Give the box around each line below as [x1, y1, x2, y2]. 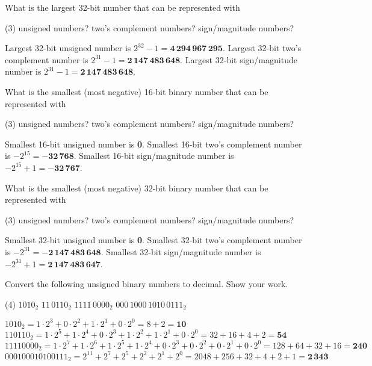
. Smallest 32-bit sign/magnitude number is [101, 245, 261, 258]
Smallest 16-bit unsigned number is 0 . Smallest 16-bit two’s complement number [5, 137, 302, 150]
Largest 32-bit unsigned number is [5, 42, 131, 54]
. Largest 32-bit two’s [222, 42, 302, 54]
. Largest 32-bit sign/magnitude [180, 53, 297, 66]
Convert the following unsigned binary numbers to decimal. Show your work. [5, 278, 288, 290]
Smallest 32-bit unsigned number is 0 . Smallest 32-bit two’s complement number [5, 234, 302, 246]
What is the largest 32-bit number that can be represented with [5, 1, 240, 13]
